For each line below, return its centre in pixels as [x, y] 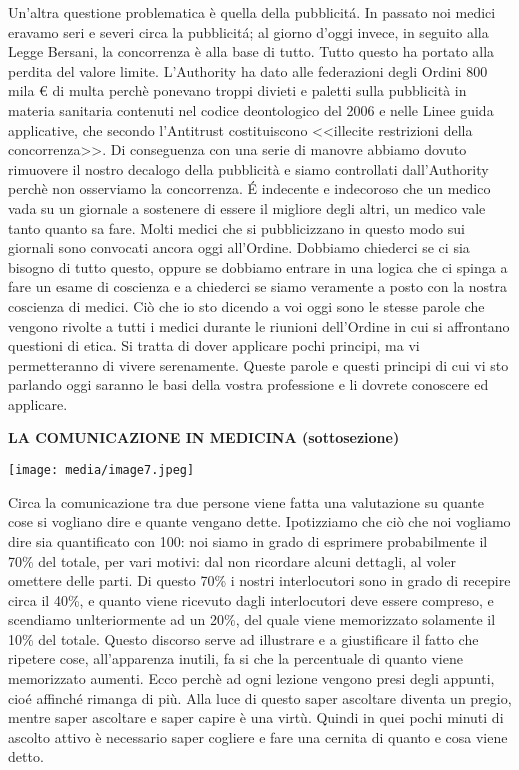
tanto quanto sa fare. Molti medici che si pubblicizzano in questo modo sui [236, 227]
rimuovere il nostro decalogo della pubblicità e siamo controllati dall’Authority [248, 168]
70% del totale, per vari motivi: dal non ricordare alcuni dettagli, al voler [232, 560]
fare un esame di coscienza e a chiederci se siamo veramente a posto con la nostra [258, 286]
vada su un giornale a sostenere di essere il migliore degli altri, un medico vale [247, 207]
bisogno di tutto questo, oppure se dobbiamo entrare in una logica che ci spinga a [258, 266]
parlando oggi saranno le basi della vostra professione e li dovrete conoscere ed [248, 384]
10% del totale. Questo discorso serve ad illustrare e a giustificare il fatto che [243, 638]
